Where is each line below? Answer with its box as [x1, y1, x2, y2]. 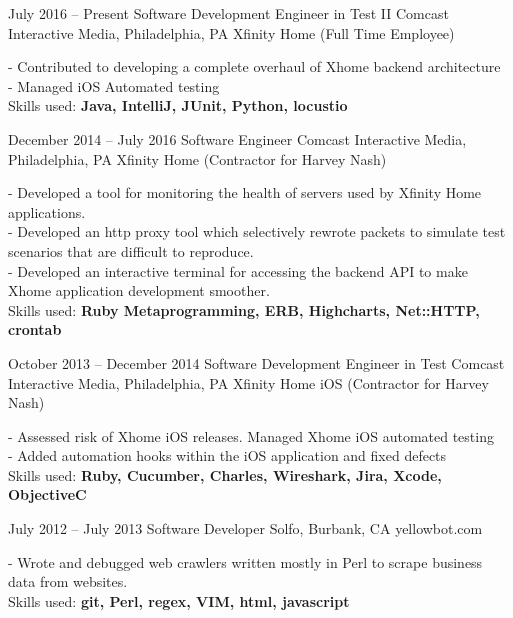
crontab [8, 319, 62, 340]
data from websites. [8, 571, 128, 592]
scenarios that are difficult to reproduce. [8, 240, 254, 261]
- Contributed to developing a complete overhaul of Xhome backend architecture [8, 56, 501, 77]
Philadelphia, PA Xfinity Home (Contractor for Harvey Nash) [8, 148, 387, 169]
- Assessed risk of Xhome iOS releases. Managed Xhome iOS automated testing [8, 425, 494, 446]
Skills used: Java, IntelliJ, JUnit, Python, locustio [8, 95, 348, 116]
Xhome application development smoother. [8, 280, 270, 301]
